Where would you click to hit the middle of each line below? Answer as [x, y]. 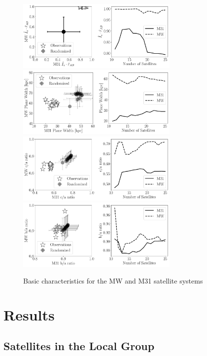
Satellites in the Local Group [79, 346]
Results [29, 314]
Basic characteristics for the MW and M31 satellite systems [113, 280]
